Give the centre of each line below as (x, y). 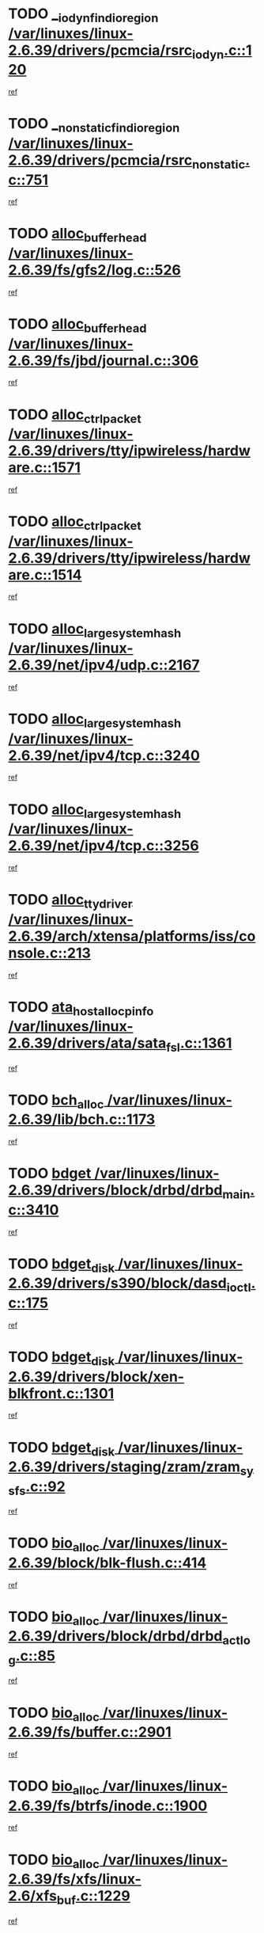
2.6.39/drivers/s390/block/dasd (117, 1283)
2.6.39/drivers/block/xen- (96, 1377)
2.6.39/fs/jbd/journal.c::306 (104, 360)
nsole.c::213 (49, 953)
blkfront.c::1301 (61, 1393)
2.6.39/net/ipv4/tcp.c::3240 (104, 755)
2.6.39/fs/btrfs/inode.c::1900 (108, 1806)
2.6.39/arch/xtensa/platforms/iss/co (132, 936)
